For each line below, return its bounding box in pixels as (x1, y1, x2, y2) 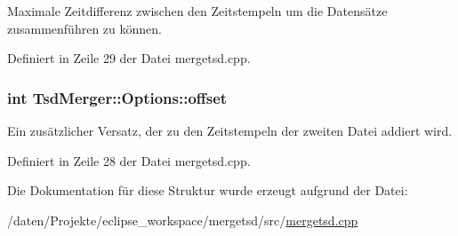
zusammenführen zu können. (7, 19, 162, 37)
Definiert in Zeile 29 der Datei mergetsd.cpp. (7, 49, 251, 67)
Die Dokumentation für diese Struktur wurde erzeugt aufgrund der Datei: (7, 181, 408, 200)
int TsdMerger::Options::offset (7, 86, 228, 108)
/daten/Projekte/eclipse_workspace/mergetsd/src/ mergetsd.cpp (7, 210, 358, 229)
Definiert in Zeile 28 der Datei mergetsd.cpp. (7, 151, 251, 169)
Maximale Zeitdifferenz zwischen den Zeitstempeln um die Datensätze (7, 2, 388, 20)
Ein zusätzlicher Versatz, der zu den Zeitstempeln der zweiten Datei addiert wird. (7, 122, 453, 139)
